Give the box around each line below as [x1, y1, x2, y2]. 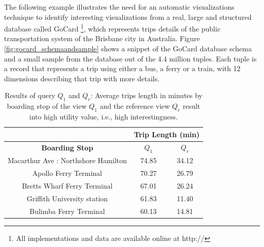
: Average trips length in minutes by [90, 90, 203, 101]
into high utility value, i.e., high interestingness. [29, 111, 178, 121]
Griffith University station [26, 193, 108, 204]
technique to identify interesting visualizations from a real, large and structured [4, 11, 252, 22]
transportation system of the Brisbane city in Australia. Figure [4, 33, 200, 44]
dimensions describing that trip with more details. [4, 73, 160, 83]
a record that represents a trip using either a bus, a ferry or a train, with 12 [4, 63, 241, 74]
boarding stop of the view [7, 101, 87, 111]
